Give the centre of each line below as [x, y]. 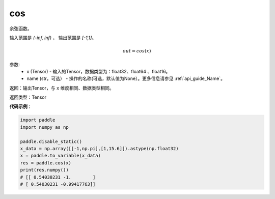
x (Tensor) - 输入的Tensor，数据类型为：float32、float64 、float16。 [99, 71]
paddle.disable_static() [51, 141]
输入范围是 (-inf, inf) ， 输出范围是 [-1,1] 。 [53, 38]
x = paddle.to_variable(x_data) [61, 156]
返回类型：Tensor [28, 97]
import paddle [38, 120]
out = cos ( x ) [137, 51]
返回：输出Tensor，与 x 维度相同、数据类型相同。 [62, 88]
